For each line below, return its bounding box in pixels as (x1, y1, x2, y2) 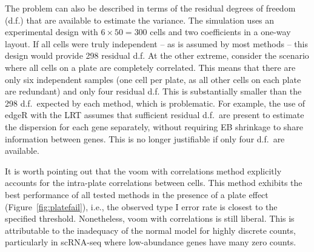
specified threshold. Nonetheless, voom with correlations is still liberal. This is (5, 212, 295, 225)
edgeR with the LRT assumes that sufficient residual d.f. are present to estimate (5, 108, 304, 121)
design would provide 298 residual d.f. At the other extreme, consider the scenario (5, 49, 309, 62)
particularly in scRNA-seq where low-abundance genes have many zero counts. (5, 236, 296, 248)
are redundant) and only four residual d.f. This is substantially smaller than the (5, 85, 302, 98)
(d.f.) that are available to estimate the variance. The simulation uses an (5, 13, 275, 26)
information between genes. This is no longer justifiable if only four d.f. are (5, 132, 285, 145)
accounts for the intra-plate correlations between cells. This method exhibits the (5, 176, 302, 189)
